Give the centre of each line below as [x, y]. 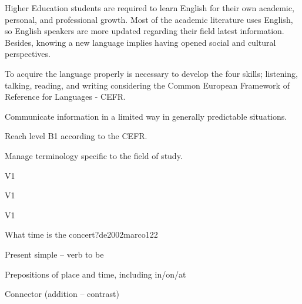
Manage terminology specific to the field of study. [94, 155]
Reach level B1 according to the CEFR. [76, 136]
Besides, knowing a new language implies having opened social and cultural [140, 42]
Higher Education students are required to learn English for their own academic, [150, 8]
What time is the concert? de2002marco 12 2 [81, 234]
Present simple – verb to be [54, 254]
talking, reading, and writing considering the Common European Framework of [147, 85]
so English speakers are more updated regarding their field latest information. [145, 31]
